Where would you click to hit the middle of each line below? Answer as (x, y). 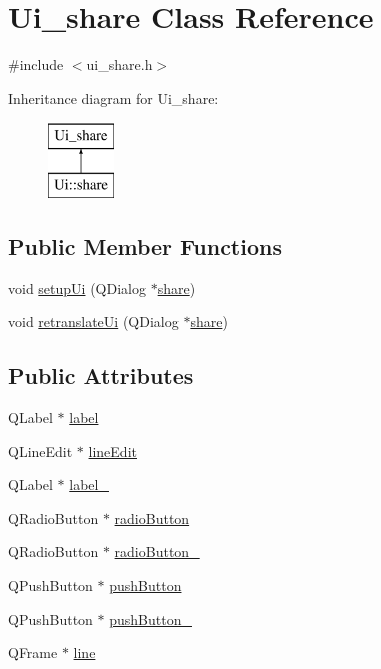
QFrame (33, 652)
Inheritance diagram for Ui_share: (113, 97)
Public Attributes (101, 375)
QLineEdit (40, 450)
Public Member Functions (145, 245)
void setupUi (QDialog (77, 287)
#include (36, 64)
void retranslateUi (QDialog (93, 321)
